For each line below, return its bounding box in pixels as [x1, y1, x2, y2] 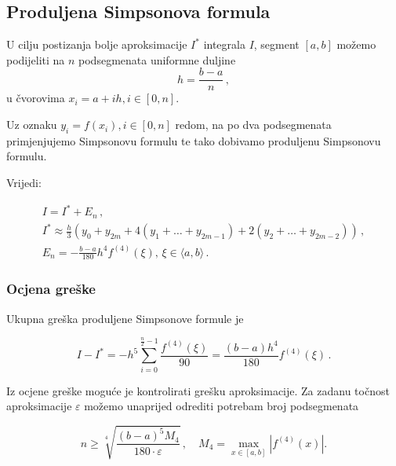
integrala [203, 36, 245, 53]
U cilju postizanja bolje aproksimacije [6, 36, 187, 53]
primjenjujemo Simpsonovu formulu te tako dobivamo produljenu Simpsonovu [6, 132, 381, 149]
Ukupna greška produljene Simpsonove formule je [6, 310, 244, 326]
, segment [253, 36, 300, 53]
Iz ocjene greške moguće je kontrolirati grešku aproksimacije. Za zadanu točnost [6, 382, 390, 398]
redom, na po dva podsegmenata [175, 116, 332, 133]
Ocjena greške [6, 279, 96, 299]
